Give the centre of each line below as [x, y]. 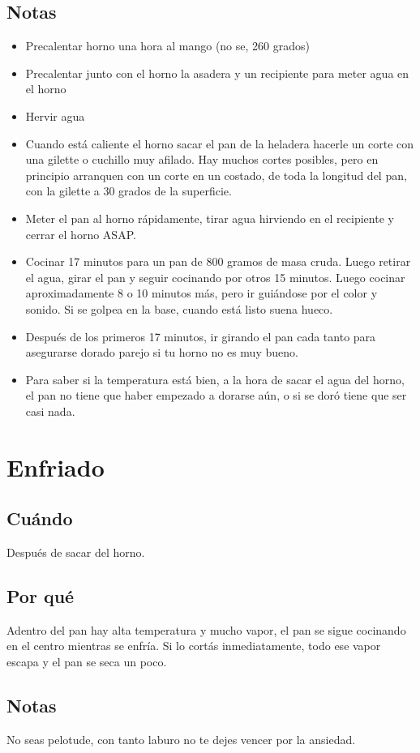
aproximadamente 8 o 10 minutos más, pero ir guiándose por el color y [201, 293]
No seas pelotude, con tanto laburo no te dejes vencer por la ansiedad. [181, 739]
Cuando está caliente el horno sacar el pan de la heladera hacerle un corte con [220, 143]
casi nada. [50, 411]
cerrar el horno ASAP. [81, 234]
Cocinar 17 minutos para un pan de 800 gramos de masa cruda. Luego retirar [218, 261]
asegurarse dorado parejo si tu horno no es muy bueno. [162, 352]
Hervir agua [55, 116]
